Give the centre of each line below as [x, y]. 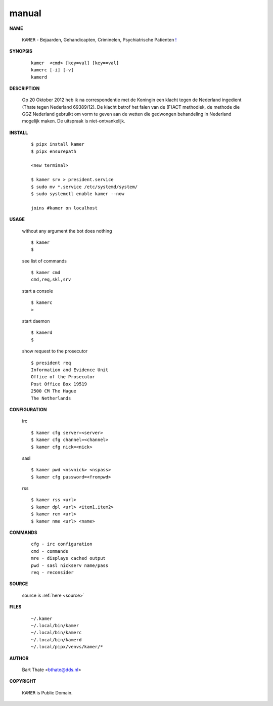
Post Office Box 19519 [59, 384]
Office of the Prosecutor [63, 377]
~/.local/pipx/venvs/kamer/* [67, 647]
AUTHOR [19, 658]
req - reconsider [52, 572]
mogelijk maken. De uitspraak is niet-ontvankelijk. [74, 121]
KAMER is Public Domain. [47, 692]
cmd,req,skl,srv [51, 280]
